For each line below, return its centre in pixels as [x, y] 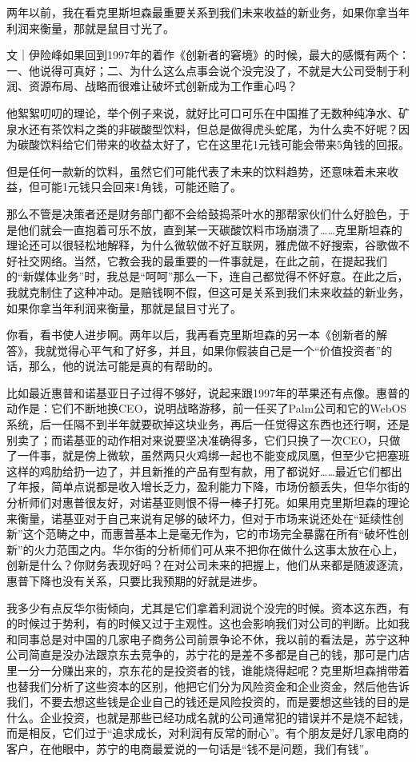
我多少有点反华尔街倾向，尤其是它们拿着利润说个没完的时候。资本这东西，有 [208, 607]
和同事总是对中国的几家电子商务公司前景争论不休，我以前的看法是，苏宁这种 [208, 638]
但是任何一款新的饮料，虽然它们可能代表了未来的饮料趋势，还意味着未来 [197, 171]
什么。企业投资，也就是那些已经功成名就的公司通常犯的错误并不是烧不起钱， [208, 717]
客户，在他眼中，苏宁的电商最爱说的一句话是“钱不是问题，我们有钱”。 [191, 748]
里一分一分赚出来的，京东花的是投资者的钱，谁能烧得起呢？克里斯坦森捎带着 [208, 670]
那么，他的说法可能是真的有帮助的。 [124, 366]
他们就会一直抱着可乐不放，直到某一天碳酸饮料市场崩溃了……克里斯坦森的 [210, 229]
